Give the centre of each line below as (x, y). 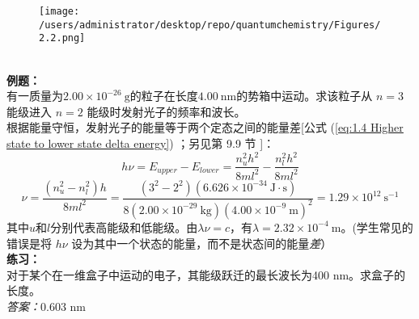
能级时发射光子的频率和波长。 (166, 111)
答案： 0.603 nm (46, 306)
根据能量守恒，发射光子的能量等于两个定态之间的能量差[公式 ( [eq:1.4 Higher (205, 127)
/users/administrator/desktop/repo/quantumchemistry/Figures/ (210, 25)
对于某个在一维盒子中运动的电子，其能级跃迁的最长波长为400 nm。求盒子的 (206, 274)
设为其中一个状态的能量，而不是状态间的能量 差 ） (202, 243)
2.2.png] (62, 38)
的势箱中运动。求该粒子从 (305, 96)
